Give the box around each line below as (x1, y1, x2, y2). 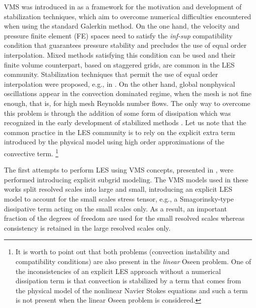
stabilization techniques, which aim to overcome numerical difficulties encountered (4, 11, 251, 21)
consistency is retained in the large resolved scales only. (4, 222, 171, 233)
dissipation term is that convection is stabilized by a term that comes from (15, 275, 241, 286)
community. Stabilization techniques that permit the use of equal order (4, 69, 218, 79)
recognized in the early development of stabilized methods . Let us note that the (4, 117, 247, 128)
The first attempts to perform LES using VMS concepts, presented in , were (4, 165, 234, 175)
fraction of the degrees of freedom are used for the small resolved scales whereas (4, 213, 245, 223)
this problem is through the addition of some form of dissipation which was (4, 107, 231, 118)
